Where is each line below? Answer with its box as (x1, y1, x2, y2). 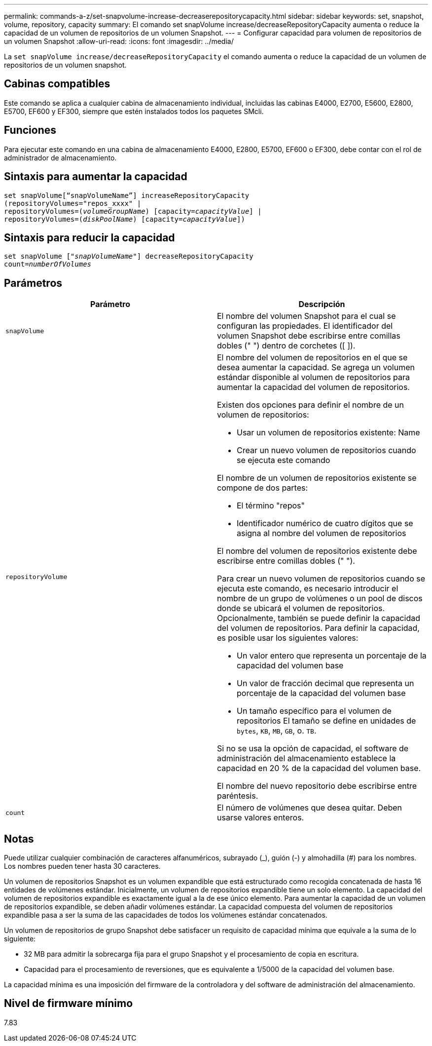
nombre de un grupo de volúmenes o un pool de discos (217, 593, 423, 604)
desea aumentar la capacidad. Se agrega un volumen (217, 362, 415, 373)
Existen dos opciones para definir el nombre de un (217, 400, 404, 410)
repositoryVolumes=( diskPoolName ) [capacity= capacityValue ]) (4, 215, 245, 223)
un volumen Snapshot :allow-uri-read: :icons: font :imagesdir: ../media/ (4, 37, 234, 45)
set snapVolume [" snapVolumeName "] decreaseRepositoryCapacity (4, 252, 253, 261)
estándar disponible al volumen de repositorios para (217, 372, 410, 383)
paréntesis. (217, 791, 258, 801)
